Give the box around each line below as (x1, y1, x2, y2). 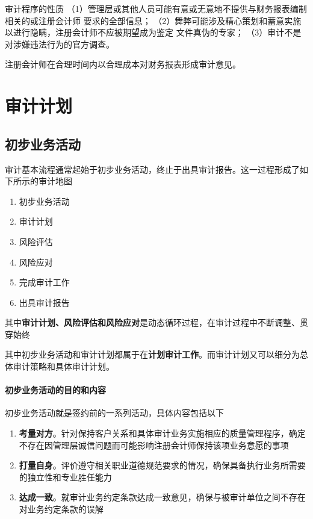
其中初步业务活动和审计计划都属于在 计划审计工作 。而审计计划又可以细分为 (5, 348, 300, 361)
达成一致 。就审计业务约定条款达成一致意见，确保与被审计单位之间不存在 (19, 491, 306, 503)
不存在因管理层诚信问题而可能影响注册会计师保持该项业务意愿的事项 (19, 438, 289, 451)
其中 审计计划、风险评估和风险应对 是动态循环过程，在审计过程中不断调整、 (5, 316, 300, 329)
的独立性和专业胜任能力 (19, 470, 112, 483)
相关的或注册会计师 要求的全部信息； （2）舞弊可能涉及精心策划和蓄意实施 (5, 14, 302, 26)
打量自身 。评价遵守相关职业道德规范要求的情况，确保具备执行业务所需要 (19, 459, 306, 471)
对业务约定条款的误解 (19, 503, 104, 515)
